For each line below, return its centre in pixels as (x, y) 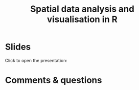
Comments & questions (54, 80)
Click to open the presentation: (36, 60)
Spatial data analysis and (82, 9)
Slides (18, 47)
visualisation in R (82, 19)
